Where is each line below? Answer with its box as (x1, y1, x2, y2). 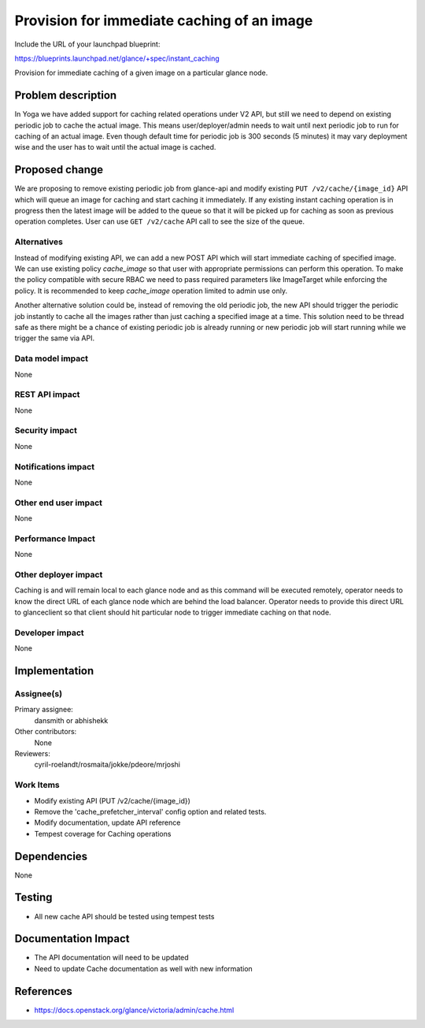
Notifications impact (14, 461, 94, 472)
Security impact (14, 425, 78, 436)
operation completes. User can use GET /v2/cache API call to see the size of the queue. (14, 217, 305, 226)
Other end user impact (14, 497, 102, 508)
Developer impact (14, 627, 84, 638)
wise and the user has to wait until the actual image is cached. (14, 143, 216, 152)
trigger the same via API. (14, 333, 94, 343)
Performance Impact (14, 533, 96, 544)
